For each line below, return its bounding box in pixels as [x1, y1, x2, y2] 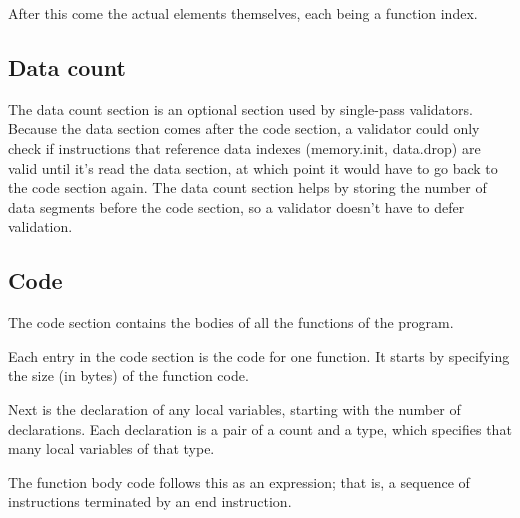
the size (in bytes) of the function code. [8, 365, 249, 386]
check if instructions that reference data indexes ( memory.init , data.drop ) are [8, 137, 481, 158]
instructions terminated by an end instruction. [8, 491, 292, 512]
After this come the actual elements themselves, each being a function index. [8, 3, 478, 23]
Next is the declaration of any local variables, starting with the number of [8, 398, 461, 419]
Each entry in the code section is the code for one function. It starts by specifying [8, 345, 510, 366]
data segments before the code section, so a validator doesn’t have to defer [8, 196, 465, 217]
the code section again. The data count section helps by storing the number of [8, 177, 487, 198]
